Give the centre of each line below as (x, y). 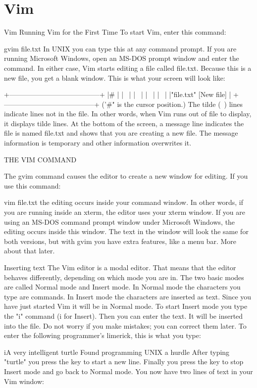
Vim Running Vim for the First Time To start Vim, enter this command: (115, 32)
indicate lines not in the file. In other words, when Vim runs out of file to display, (128, 114)
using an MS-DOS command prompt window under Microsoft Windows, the (120, 221)
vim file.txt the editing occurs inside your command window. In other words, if (124, 202)
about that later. (29, 251)
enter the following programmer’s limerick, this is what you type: (103, 335)
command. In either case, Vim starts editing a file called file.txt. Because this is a (128, 68)
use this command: (32, 185)
